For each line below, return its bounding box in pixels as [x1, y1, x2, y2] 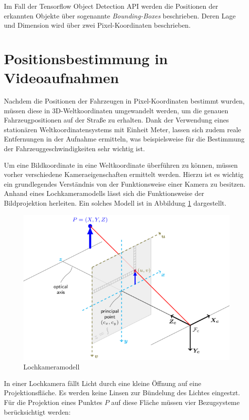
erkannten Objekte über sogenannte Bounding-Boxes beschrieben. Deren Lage [4, 10, 236, 20]
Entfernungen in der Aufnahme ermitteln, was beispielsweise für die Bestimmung [4, 134, 245, 144]
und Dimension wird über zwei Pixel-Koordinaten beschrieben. [4, 20, 191, 30]
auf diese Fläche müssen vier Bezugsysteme [111, 397, 240, 407]
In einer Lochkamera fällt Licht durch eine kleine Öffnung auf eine [4, 378, 201, 388]
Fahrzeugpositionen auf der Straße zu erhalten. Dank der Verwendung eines [4, 115, 229, 125]
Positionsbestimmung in [4, 48, 168, 68]
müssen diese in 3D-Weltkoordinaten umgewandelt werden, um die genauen [4, 105, 229, 115]
